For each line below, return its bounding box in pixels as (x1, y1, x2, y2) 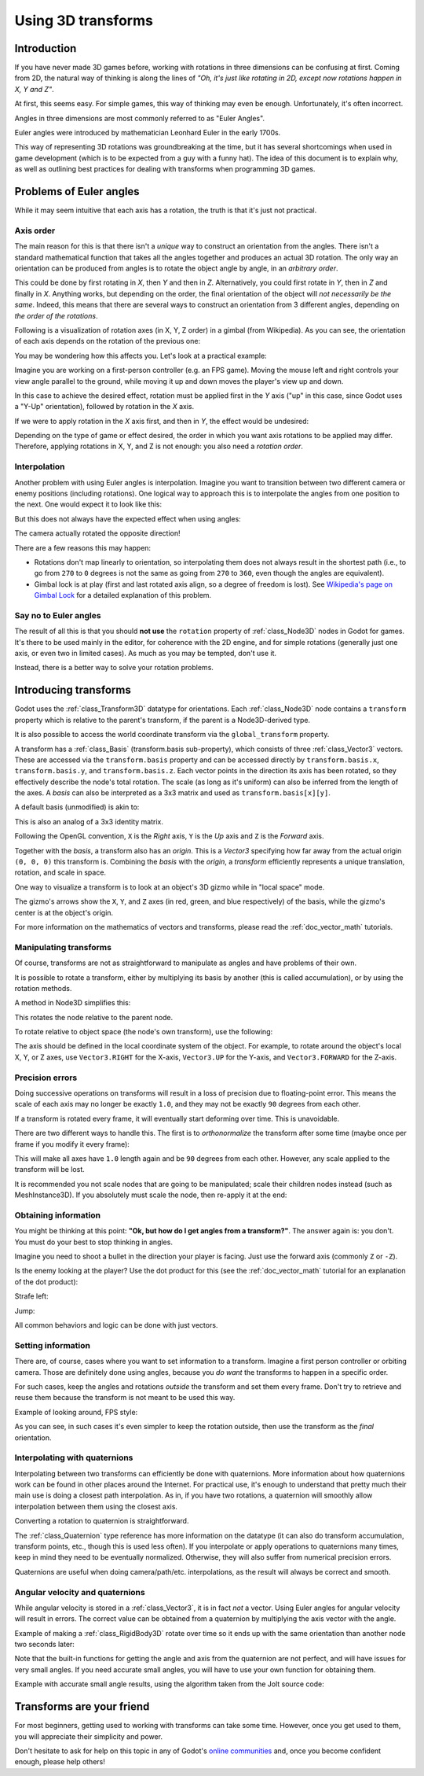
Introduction (14, 42, 77, 55)
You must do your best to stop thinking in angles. (14, 1237, 173, 1247)
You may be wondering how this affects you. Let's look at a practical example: (14, 351, 267, 360)
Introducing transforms (14, 684, 131, 697)
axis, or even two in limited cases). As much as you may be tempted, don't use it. (14, 649, 277, 658)
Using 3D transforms (14, 12, 153, 29)
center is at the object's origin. (14, 908, 114, 917)
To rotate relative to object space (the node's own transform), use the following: (14, 1027, 273, 1037)
